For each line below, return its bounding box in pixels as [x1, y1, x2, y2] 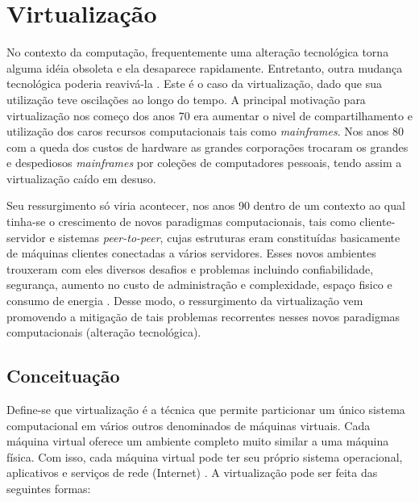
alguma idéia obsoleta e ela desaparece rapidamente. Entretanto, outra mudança [6, 59, 403, 76]
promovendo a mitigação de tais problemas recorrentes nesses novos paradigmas [6, 307, 400, 324]
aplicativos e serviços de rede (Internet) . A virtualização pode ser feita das [6, 464, 378, 481]
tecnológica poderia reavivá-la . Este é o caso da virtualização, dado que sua [6, 75, 383, 92]
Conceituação [6, 363, 120, 388]
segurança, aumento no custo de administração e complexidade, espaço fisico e [6, 276, 392, 293]
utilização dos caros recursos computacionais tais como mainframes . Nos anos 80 [6, 123, 404, 140]
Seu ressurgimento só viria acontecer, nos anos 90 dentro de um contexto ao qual [6, 197, 405, 214]
